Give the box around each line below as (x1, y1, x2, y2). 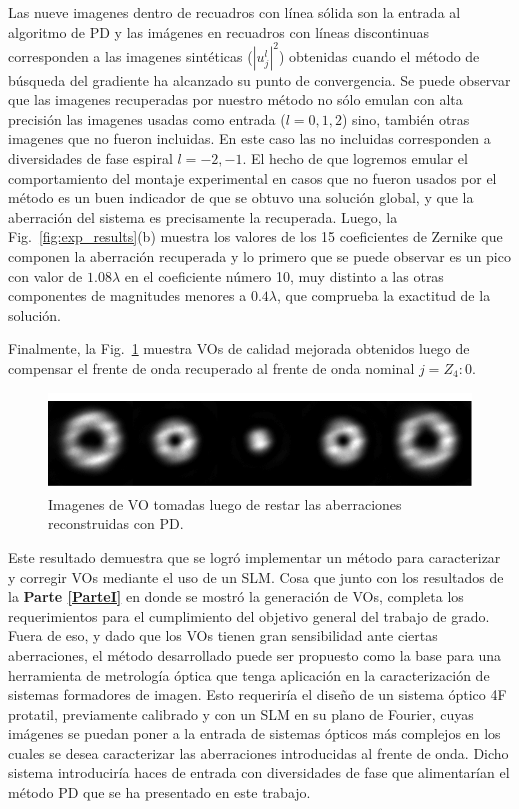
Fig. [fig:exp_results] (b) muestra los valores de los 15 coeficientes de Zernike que (8, 226, 503, 247)
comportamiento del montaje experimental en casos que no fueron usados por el (8, 167, 497, 188)
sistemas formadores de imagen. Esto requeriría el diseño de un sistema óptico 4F (8, 684, 507, 705)
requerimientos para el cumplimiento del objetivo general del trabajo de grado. (8, 605, 490, 626)
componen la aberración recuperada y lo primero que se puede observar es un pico (8, 246, 511, 267)
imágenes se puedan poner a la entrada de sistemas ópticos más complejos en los (8, 723, 501, 744)
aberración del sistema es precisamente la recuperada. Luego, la (8, 206, 398, 227)
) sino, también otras (342, 108, 470, 129)
